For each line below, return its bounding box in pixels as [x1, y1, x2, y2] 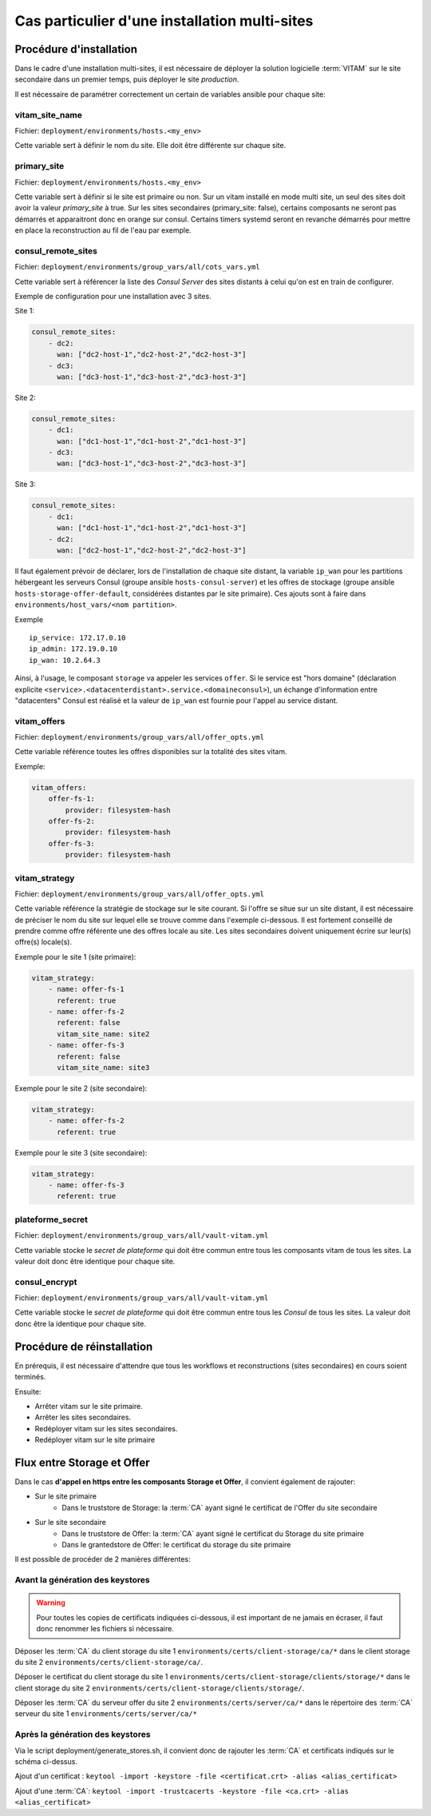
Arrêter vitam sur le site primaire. [34, 1401, 143, 1411]
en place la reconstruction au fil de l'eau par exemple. [14, 226, 192, 235]
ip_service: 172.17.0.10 [29, 633, 126, 642]
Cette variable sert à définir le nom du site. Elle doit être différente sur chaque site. [14, 141, 287, 150]
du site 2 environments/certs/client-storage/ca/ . [14, 1657, 204, 1666]
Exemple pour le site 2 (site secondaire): [14, 1084, 148, 1093]
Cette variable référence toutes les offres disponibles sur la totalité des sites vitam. [14, 747, 287, 756]
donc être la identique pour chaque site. [14, 1319, 147, 1328]
